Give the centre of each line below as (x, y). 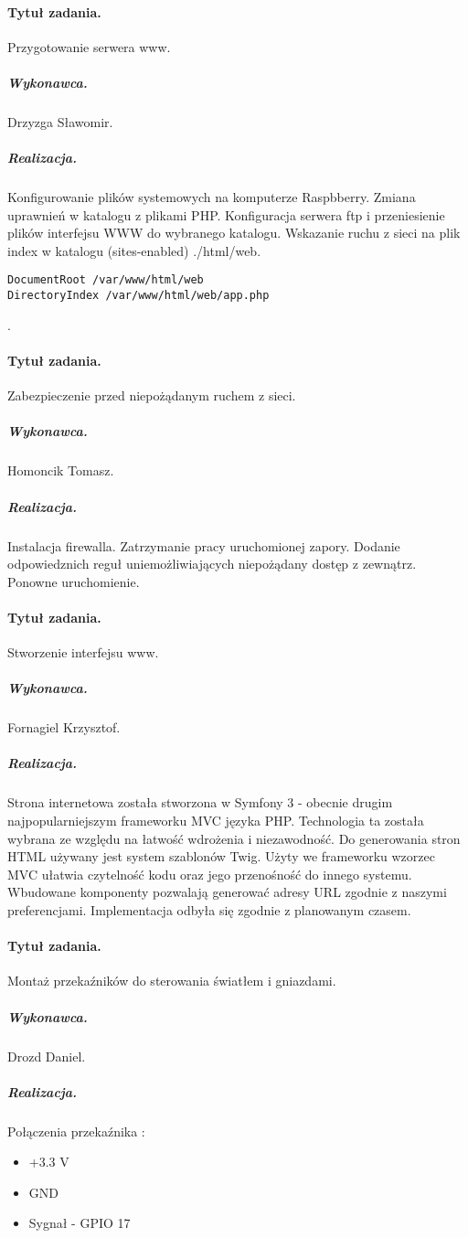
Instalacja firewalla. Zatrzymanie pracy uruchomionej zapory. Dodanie (204, 545)
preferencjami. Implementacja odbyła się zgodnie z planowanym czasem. (209, 909)
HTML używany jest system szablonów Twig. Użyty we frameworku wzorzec (221, 856)
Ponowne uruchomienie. (74, 581)
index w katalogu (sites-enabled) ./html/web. (134, 250)
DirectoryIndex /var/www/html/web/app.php (138, 296)
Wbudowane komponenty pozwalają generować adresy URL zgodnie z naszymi (227, 892)
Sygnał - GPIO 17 (80, 1223)
